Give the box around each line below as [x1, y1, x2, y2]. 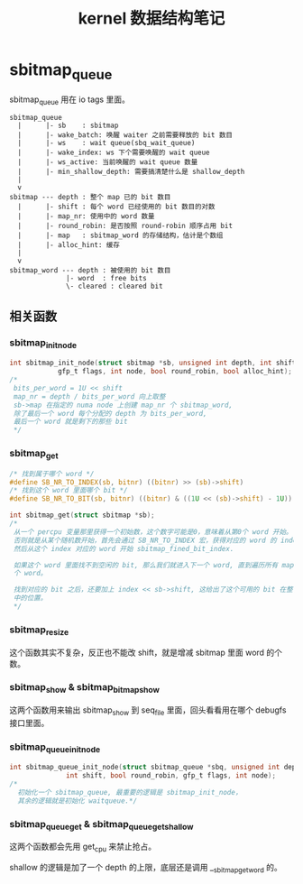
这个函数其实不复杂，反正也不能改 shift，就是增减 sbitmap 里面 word [9, 647, 264, 658]
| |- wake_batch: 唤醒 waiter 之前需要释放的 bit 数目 [17, 131, 233, 140]
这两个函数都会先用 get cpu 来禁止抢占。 [9, 841, 156, 854]
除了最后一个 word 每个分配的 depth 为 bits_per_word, [13, 409, 207, 418]
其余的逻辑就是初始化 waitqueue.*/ [17, 796, 138, 806]
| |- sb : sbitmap [17, 121, 119, 131]
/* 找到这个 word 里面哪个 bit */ [9, 486, 128, 495]
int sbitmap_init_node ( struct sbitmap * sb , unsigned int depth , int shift [9, 358, 297, 368]
